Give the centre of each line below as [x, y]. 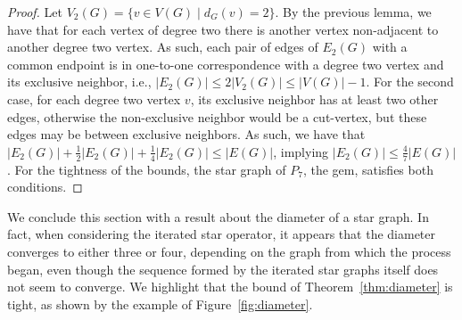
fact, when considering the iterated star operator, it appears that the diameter [222, 234]
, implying [301, 151]
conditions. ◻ [45, 187]
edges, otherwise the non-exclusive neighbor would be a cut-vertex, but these [217, 116]
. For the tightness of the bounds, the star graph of [147, 169]
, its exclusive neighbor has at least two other [314, 98]
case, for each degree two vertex [94, 98]
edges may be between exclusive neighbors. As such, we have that [186, 134]
